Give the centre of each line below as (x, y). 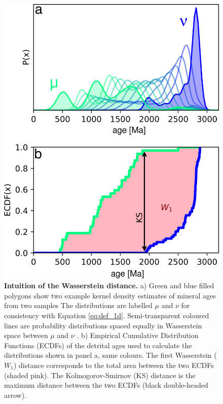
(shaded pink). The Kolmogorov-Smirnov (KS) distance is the (100, 375)
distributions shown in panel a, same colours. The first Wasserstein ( (110, 355)
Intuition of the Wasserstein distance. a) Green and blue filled (109, 285)
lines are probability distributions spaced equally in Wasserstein (103, 325)
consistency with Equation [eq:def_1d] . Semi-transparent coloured (107, 315)
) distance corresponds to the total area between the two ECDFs (114, 365)
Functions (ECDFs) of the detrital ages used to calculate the (98, 345)
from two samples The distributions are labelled (78, 305)
